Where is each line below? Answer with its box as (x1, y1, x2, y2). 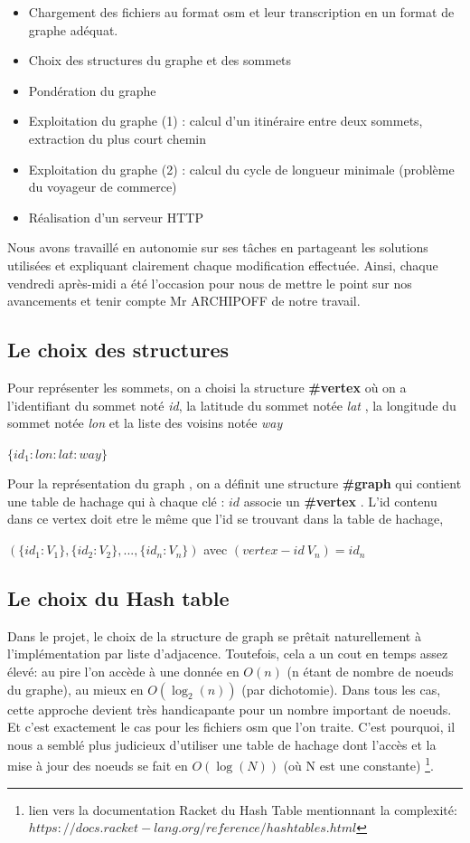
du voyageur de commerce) (28, 177, 177, 196)
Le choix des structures (7, 336, 230, 364)
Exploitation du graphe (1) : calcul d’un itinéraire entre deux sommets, (28, 111, 423, 130)
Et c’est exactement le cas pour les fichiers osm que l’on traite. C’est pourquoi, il (7, 717, 456, 736)
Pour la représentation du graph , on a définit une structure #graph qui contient (7, 474, 462, 493)
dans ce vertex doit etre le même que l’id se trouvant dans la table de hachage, (7, 509, 444, 528)
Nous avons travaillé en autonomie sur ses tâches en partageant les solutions (7, 238, 428, 257)
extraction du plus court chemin (28, 128, 206, 147)
